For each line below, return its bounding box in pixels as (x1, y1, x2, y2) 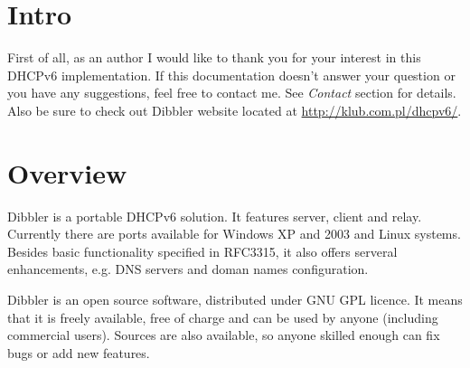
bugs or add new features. (7, 343, 150, 362)
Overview (7, 154, 127, 191)
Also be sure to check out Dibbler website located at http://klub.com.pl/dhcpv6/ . (7, 100, 462, 119)
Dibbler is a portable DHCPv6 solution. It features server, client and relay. (7, 206, 422, 225)
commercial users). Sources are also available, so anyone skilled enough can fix (7, 326, 440, 344)
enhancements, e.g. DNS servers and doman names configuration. (7, 259, 369, 278)
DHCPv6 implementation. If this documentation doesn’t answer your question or (7, 65, 456, 84)
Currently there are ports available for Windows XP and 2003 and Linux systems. (7, 224, 461, 243)
